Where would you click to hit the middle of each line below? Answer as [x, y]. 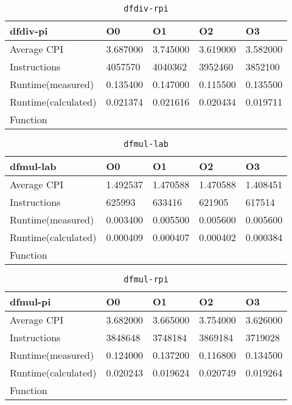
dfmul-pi [30, 301]
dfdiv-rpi [146, 9]
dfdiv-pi [29, 31]
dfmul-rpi [146, 279]
